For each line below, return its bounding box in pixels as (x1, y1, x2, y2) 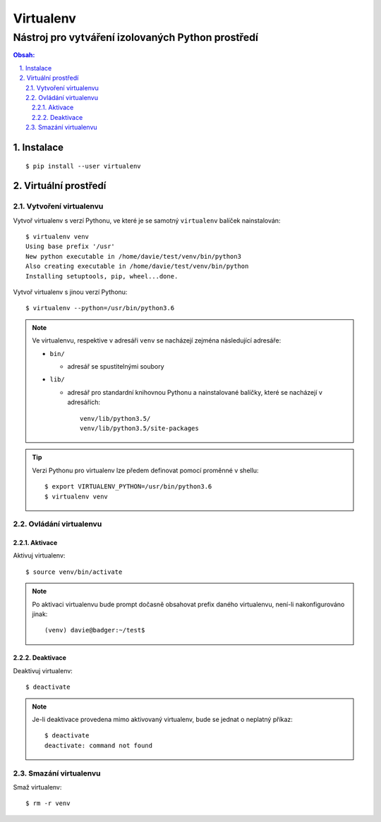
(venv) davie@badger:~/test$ (44, 626, 145, 634)
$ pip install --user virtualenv (25, 162, 141, 170)
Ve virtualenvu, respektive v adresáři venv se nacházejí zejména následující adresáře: (32, 336, 282, 345)
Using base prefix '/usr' (25, 243, 116, 250)
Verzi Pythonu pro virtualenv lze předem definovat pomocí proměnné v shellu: (32, 466, 259, 474)
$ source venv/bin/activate (25, 568, 123, 576)
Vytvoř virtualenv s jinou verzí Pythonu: (13, 288, 128, 296)
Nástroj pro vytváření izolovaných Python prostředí (13, 31, 259, 44)
